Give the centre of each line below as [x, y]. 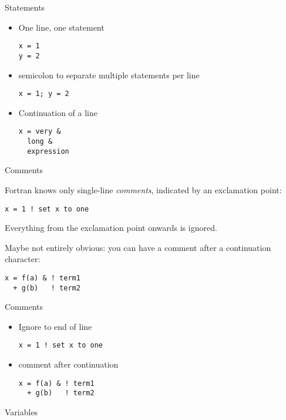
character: [23, 259]
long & [40, 141]
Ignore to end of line [55, 326]
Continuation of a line [58, 112]
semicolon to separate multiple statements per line [109, 75]
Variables [21, 412]
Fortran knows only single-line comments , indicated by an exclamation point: [143, 189]
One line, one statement [61, 27]
